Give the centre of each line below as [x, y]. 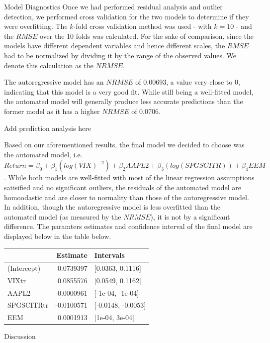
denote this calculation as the [49, 65]
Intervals [109, 255]
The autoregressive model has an [54, 82]
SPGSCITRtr [28, 305]
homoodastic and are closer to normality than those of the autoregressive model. [127, 197]
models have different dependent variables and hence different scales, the [115, 46]
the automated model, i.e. [43, 154]
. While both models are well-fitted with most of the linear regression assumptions [129, 177]
